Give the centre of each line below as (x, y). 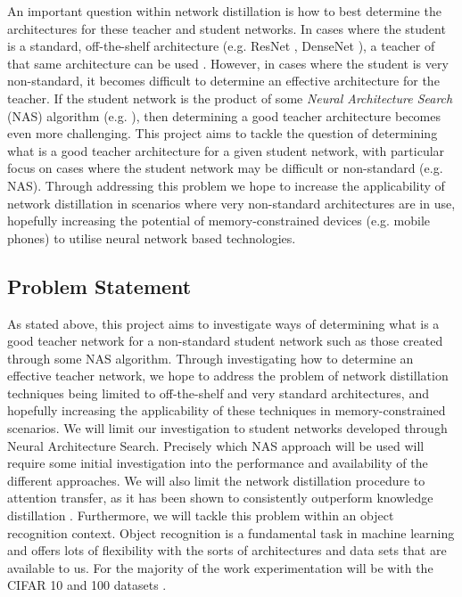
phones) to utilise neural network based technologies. (152, 237)
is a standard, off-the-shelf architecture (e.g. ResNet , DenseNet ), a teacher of (221, 46)
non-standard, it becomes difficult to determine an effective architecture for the (223, 81)
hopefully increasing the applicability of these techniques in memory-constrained (227, 410)
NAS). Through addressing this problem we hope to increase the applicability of (226, 185)
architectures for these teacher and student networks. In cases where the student (227, 28)
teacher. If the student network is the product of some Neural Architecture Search (230, 98)
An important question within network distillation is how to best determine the (224, 11)
